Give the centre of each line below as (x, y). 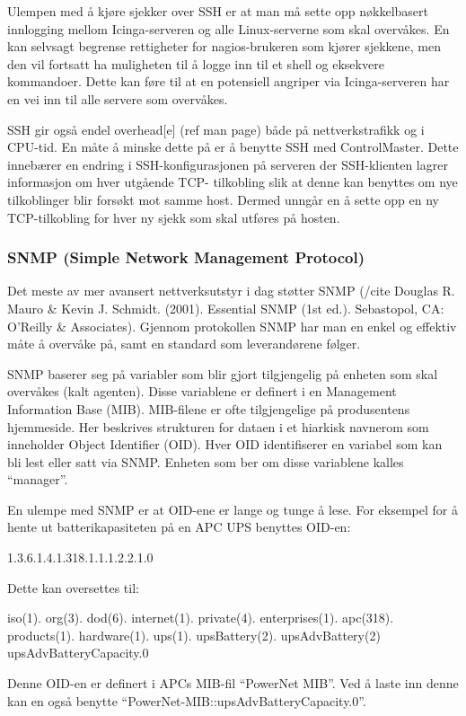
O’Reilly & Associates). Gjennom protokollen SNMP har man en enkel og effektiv (232, 326)
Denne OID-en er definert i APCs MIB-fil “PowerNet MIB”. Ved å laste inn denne (233, 683)
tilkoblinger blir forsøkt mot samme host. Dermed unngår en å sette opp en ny (223, 199)
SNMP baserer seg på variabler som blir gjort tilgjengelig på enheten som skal (223, 373)
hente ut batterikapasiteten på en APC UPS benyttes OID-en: (179, 527)
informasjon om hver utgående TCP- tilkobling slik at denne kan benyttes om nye (233, 182)
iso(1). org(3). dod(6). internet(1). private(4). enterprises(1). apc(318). (201, 618)
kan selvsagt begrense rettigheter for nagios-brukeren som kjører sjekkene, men (224, 46)
